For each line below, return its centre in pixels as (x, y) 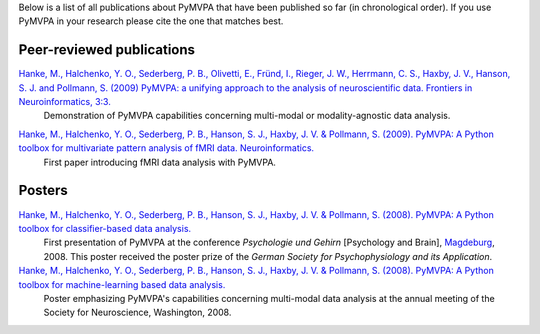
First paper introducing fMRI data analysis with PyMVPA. (160, 162)
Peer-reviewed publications (106, 50)
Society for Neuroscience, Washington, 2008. (137, 312)
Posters (43, 190)
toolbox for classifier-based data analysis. (105, 228)
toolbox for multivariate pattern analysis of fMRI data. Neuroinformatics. (166, 148)
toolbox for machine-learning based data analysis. (122, 284)
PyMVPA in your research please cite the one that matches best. (151, 21)
